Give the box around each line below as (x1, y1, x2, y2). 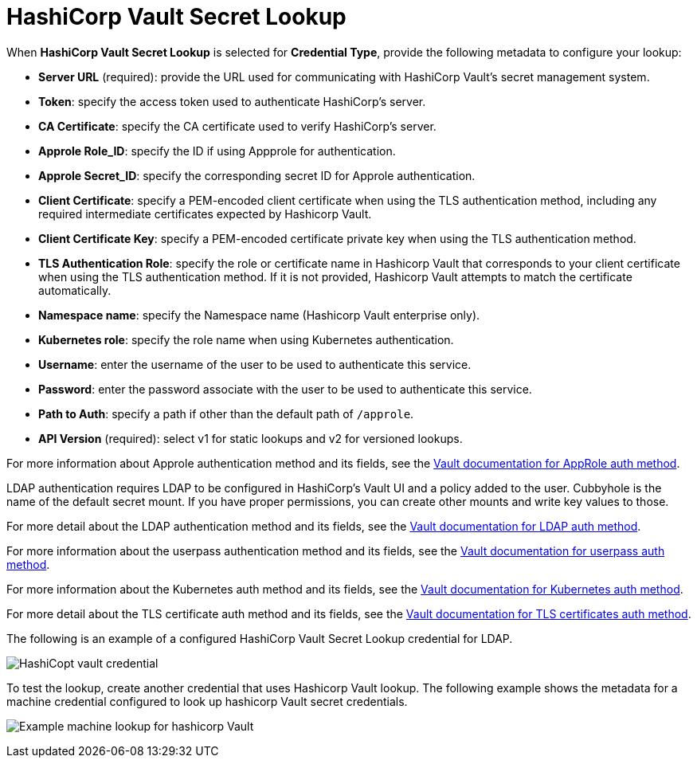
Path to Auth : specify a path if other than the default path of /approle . (38, 406, 414, 421)
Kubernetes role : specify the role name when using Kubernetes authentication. (38, 332, 454, 347)
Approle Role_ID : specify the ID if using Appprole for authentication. (38, 143, 396, 158)
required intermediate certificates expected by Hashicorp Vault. (38, 206, 372, 221)
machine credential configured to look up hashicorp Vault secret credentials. (6, 694, 408, 708)
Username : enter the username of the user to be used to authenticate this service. (38, 357, 472, 371)
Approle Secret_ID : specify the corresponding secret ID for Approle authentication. (38, 168, 476, 182)
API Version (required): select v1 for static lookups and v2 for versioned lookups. (38, 431, 463, 445)
